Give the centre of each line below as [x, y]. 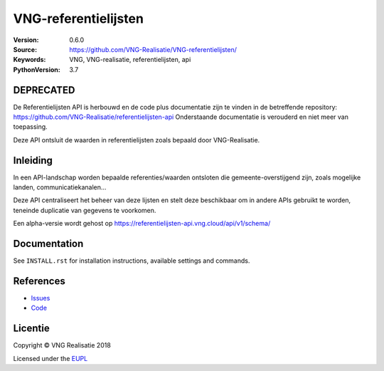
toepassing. [30, 127]
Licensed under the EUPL [50, 358]
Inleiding [33, 160]
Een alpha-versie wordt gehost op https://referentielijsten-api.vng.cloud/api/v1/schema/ [142, 224]
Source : [25, 49]
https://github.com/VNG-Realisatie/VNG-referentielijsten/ [153, 49]
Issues [41, 298]
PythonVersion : [37, 69]
